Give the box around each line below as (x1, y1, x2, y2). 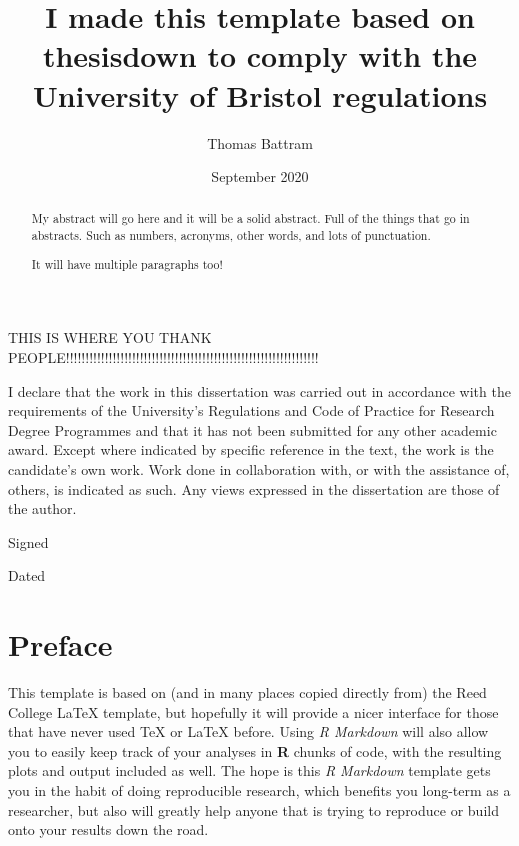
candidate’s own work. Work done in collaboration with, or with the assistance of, (8, 458, 510, 479)
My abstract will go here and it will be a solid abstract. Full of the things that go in (31, 210, 470, 227)
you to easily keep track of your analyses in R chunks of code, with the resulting (8, 740, 502, 761)
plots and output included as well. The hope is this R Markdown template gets (8, 760, 491, 781)
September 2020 (211, 166, 309, 187)
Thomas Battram (207, 132, 313, 153)
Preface (8, 624, 113, 665)
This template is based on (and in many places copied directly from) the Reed (8, 682, 487, 702)
